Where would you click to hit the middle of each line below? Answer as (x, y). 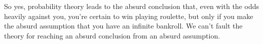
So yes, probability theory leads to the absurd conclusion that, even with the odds (131, 6)
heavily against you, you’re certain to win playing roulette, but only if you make (129, 16)
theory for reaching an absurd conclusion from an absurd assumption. (112, 35)
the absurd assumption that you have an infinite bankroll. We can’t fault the (123, 26)
